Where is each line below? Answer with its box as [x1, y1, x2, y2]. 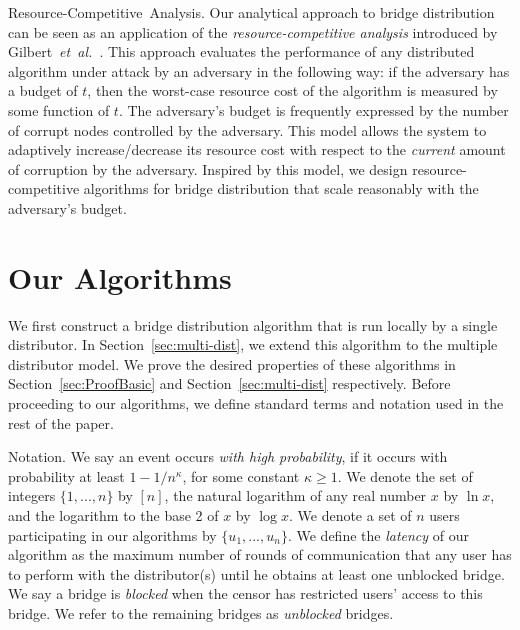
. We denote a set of [288, 505, 412, 525]
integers [8, 485, 56, 506]
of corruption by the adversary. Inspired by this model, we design [8, 158, 408, 179]
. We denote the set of [337, 465, 473, 486]
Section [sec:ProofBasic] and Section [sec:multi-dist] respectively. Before [8, 373, 451, 394]
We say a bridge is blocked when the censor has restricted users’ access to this [8, 583, 483, 604]
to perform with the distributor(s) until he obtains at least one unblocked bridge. [8, 563, 505, 584]
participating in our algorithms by [8, 524, 217, 545]
